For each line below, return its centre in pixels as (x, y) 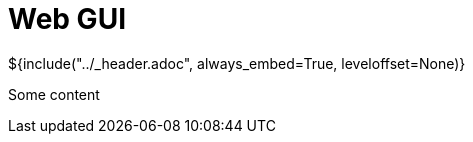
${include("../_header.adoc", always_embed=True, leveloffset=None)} (237, 63)
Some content (54, 94)
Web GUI (67, 19)
